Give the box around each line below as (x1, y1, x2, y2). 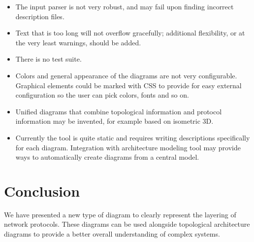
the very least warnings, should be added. (15, 37, 141, 47)
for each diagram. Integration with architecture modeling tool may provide (15, 142, 241, 152)
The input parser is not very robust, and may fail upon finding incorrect (15, 1, 234, 11)
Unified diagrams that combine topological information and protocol (15, 106, 222, 116)
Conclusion (4, 180, 80, 201)
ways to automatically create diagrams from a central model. (15, 152, 199, 162)
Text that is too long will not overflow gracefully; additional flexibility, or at (15, 28, 245, 38)
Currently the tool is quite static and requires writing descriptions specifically (15, 132, 250, 142)
